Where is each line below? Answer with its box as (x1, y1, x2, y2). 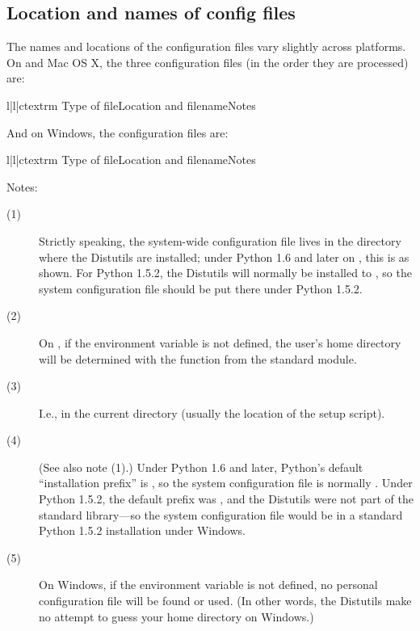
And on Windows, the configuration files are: (6, 124, 229, 141)
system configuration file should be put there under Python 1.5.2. (39, 280, 363, 297)
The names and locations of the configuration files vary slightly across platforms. (6, 38, 406, 55)
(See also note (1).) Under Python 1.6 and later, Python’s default (39, 458, 363, 475)
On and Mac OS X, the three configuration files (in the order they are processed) (6, 53, 409, 70)
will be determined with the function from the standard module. (39, 350, 357, 367)
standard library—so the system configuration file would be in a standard (39, 506, 403, 523)
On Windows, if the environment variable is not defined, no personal (39, 576, 378, 593)
